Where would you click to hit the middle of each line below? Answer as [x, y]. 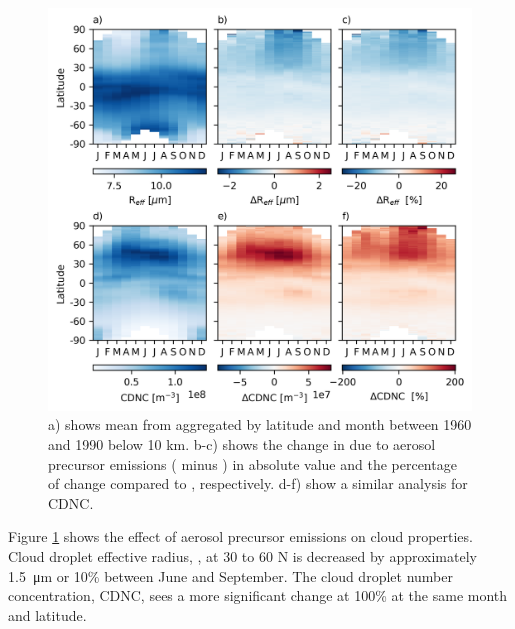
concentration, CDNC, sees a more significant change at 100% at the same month [258, 595]
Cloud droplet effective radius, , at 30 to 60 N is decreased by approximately [242, 556]
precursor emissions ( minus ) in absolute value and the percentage [252, 463]
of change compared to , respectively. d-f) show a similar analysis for [258, 483]
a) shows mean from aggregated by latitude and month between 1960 [260, 424]
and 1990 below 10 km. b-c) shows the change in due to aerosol [242, 444]
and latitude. [47, 614]
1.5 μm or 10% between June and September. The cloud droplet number [230, 575]
